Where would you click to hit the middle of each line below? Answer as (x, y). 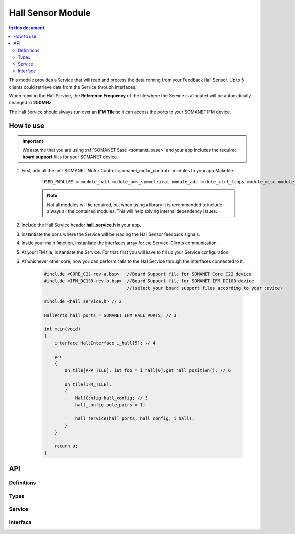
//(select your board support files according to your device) (205, 288)
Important (33, 141)
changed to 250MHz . (31, 103)
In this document (27, 28)
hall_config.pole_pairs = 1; (110, 405)
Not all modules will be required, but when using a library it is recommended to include (135, 205)
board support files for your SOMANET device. (70, 157)
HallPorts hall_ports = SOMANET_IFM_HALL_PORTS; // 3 (110, 315)
